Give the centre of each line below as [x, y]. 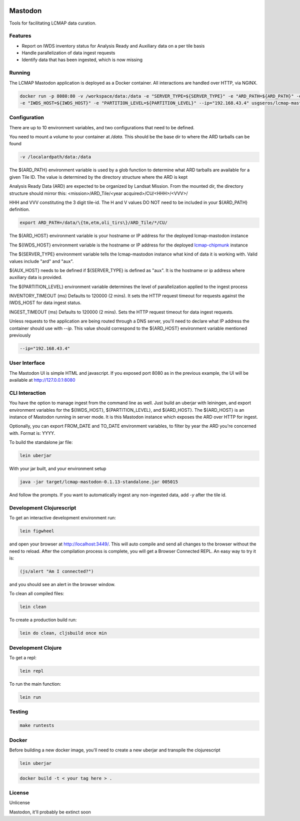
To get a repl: [23, 658]
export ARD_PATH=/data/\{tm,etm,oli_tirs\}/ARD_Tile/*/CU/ [93, 223]
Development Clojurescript [43, 507]
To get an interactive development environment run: [62, 518]
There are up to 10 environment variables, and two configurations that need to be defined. [102, 127]
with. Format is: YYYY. [32, 433]
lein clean [33, 607]
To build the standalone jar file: [41, 442]
